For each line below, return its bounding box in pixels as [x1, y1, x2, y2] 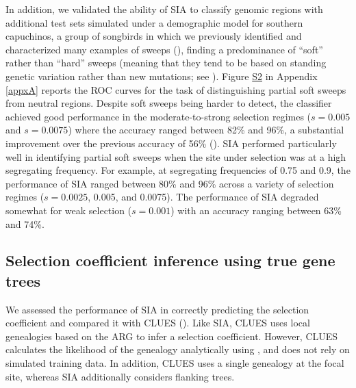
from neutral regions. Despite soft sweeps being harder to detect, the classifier [5, 96, 332, 110]
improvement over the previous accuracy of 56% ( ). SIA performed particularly [5, 135, 337, 150]
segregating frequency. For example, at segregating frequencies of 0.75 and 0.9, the [5, 163, 351, 177]
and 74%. [5, 216, 44, 231]
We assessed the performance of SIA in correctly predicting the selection [5, 302, 309, 316]
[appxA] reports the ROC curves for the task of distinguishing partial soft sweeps [5, 82, 346, 96]
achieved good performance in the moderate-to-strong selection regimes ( [5, 109, 311, 123]
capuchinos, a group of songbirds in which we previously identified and [5, 29, 302, 43]
